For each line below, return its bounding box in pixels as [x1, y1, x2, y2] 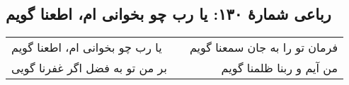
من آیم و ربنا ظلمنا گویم [221, 59, 338, 76]
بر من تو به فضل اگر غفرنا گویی [11, 59, 167, 76]
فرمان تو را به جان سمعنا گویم [189, 39, 338, 56]
